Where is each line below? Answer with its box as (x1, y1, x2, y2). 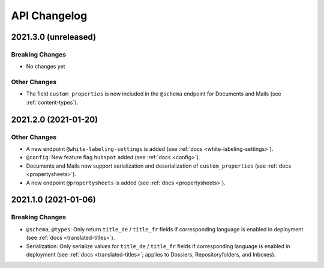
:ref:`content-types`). (26, 99, 78, 106)
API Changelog (11, 9, 88, 22)
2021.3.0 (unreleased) (11, 32, 96, 42)
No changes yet (26, 63, 65, 70)
